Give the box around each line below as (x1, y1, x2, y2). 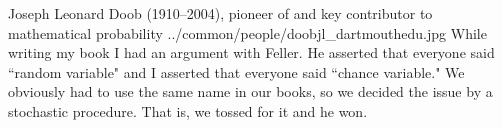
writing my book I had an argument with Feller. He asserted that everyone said (8, 42, 495, 63)
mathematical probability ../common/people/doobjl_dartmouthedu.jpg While (8, 22, 487, 43)
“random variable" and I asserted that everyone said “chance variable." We (8, 61, 465, 82)
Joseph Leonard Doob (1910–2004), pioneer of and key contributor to (8, 3, 433, 23)
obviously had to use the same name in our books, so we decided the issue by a (8, 81, 493, 102)
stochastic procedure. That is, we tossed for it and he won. (8, 100, 368, 121)
